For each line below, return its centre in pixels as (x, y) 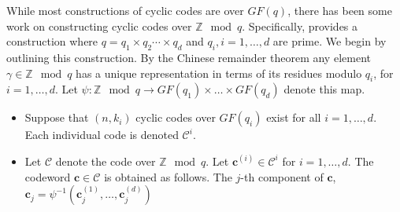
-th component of (282, 176)
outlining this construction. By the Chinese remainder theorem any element (189, 57)
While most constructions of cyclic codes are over (125, 10)
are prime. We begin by (330, 41)
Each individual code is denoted (102, 135)
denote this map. (324, 89)
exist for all (294, 117)
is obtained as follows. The (168, 176)
